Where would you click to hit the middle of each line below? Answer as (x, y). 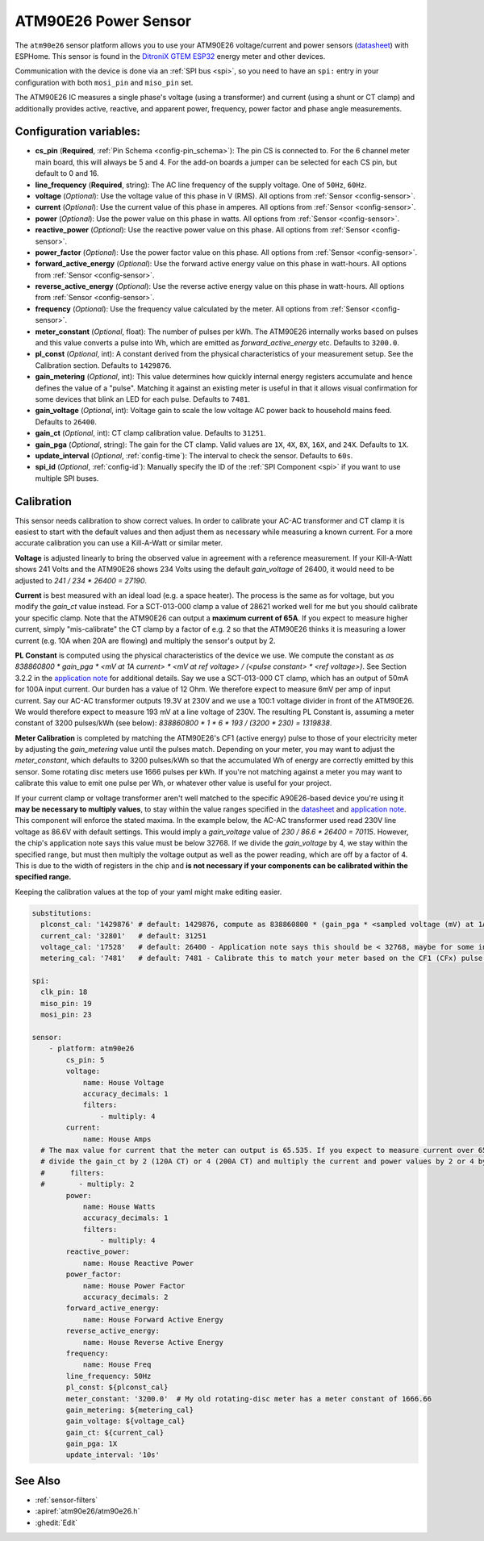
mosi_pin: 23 (66, 1015)
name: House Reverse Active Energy (153, 1342)
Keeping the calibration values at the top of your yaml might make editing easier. (148, 892)
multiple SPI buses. (67, 478)
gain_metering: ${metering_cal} (129, 1409)
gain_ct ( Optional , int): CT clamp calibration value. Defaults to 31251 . (150, 433)
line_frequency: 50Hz (108, 1376)
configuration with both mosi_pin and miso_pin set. (104, 82)
